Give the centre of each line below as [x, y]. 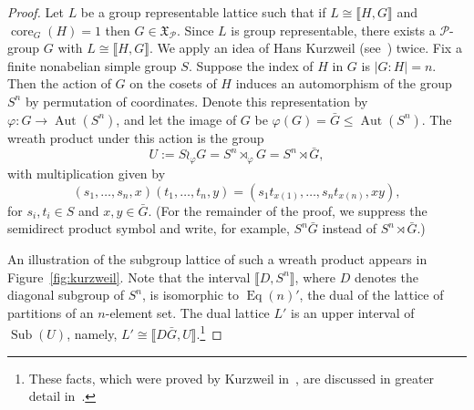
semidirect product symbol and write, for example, [149, 228]
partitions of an [51, 312]
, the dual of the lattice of [371, 295]
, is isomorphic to [191, 295]
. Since [195, 30]
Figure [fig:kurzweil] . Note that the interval [129, 277]
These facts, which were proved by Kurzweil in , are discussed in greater [232, 378]
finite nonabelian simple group [92, 65]
